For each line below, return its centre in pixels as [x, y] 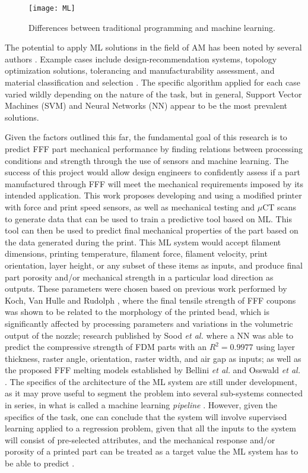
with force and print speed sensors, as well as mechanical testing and [130, 206]
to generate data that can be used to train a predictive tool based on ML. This [148, 218]
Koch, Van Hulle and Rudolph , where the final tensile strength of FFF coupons [150, 300]
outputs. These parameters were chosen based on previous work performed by [146, 288]
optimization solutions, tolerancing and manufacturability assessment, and [140, 70]
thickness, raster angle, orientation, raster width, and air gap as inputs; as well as [153, 358]
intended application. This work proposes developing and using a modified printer [153, 195]
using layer [276, 347]
